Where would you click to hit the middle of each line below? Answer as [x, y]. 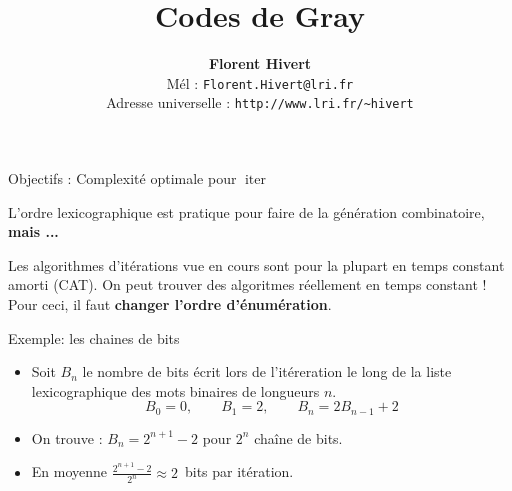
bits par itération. [239, 471]
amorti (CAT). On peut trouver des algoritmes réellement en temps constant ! [247, 284]
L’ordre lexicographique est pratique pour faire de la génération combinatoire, [246, 211]
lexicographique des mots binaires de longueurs [175, 390]
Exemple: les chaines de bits [94, 337]
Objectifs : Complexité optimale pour [122, 178]
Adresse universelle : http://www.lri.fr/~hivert [260, 102]
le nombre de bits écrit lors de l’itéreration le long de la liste [267, 371]
